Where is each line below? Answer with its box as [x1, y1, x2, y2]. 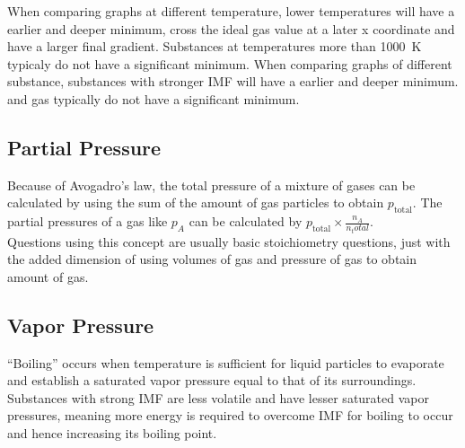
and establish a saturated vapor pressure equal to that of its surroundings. [7, 371, 417, 390]
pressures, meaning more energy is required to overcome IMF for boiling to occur [7, 406, 453, 425]
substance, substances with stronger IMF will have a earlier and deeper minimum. [7, 72, 459, 91]
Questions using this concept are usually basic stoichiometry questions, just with [7, 232, 451, 250]
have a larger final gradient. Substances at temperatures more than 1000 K [7, 37, 422, 56]
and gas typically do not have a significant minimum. [7, 89, 300, 108]
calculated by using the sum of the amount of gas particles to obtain [7, 193, 384, 212]
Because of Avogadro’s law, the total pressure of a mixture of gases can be [7, 175, 416, 194]
